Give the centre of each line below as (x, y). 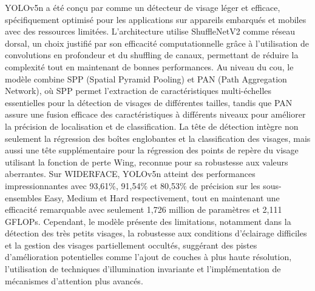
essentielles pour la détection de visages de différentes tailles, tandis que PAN (149, 102)
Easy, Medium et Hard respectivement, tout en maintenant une (162, 197)
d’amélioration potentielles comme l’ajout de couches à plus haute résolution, (148, 257)
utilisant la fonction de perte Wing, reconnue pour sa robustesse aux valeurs (147, 162)
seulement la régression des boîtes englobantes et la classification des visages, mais (158, 138)
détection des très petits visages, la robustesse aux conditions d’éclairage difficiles (156, 233)
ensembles (23, 197)
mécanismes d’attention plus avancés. (74, 280)
